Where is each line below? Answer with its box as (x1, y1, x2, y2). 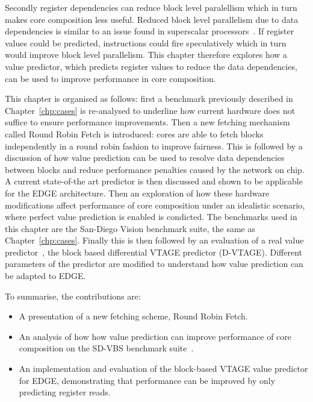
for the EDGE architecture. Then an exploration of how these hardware (5, 186, 270, 199)
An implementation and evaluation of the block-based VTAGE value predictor (19, 362, 308, 375)
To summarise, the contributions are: (5, 289, 141, 302)
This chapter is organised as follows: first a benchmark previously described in (5, 92, 293, 105)
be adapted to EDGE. (5, 269, 86, 282)
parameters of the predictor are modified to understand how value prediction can (5, 257, 303, 270)
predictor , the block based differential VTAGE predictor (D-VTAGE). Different (5, 245, 303, 258)
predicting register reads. (19, 386, 111, 398)
